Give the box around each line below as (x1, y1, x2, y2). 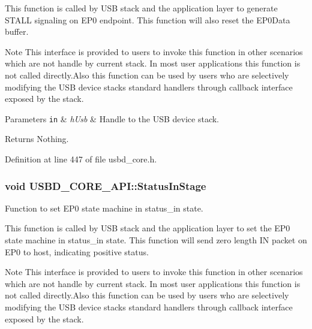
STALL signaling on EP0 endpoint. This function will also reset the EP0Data (5, 13, 290, 26)
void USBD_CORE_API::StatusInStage (5, 178, 206, 193)
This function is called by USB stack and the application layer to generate (5, 2, 278, 14)
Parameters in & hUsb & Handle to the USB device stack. (5, 112, 219, 125)
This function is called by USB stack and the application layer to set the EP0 (5, 222, 290, 234)
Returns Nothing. (5, 132, 69, 145)
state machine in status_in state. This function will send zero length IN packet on (5, 234, 307, 246)
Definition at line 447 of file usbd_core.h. (5, 153, 157, 165)
